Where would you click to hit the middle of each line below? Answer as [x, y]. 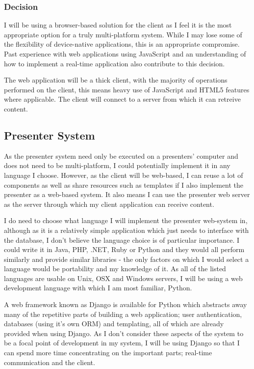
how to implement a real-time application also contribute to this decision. [114, 63]
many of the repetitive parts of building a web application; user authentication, [123, 314]
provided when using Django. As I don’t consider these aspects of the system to [124, 333]
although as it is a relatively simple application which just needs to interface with [127, 230]
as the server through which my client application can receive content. [109, 204]
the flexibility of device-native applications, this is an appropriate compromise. [122, 44]
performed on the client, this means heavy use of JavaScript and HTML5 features [127, 89]
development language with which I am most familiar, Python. [98, 288]
